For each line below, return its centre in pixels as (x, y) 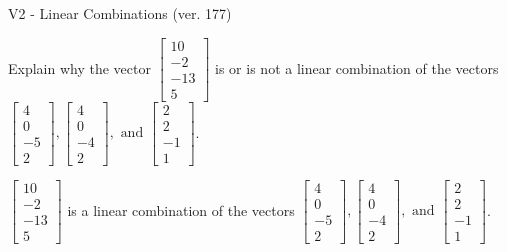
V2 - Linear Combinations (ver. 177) (120, 13)
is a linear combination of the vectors (181, 209)
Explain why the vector (79, 67)
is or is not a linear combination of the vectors (357, 67)
